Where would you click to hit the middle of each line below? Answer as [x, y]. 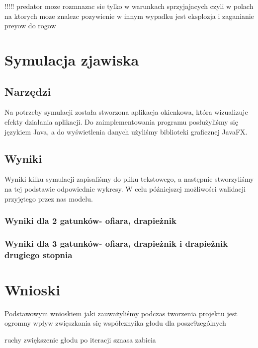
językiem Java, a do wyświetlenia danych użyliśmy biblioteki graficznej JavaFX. [126, 131]
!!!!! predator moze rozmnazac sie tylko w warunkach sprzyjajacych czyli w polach [129, 6]
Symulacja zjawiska [72, 59]
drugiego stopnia [39, 254]
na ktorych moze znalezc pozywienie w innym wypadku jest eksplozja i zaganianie [129, 16]
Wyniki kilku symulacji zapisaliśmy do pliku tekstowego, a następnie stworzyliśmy [129, 179]
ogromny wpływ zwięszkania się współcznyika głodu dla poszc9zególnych [115, 323]
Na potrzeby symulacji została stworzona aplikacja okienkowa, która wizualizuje [126, 112]
